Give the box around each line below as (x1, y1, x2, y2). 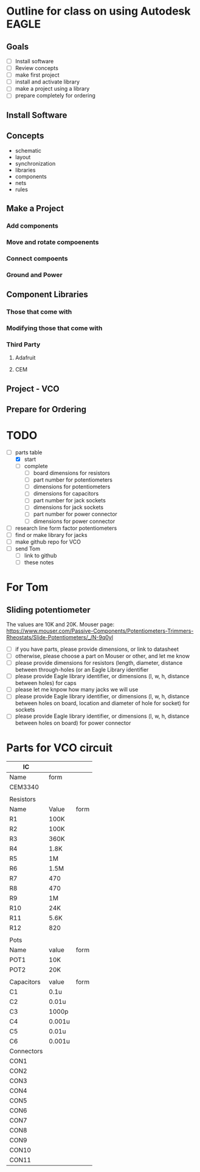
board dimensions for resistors (33, 469, 111, 477)
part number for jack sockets (33, 497, 106, 504)
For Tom (6, 580, 49, 594)
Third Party (6, 340, 41, 348)
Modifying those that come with (6, 324, 103, 332)
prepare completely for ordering (15, 92, 96, 99)
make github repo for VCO (15, 538, 81, 546)
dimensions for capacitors (33, 490, 99, 497)
